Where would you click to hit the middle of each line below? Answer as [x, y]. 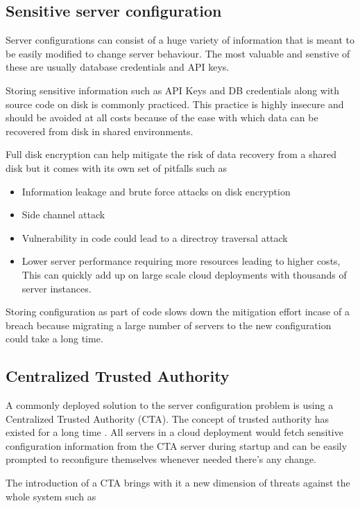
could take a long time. [54, 339]
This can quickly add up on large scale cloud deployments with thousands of [184, 274]
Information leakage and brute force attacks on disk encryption [156, 191]
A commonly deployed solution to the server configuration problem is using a [170, 405]
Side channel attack [63, 214]
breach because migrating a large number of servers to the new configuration [169, 325]
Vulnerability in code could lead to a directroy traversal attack [155, 237]
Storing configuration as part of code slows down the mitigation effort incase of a [178, 312]
